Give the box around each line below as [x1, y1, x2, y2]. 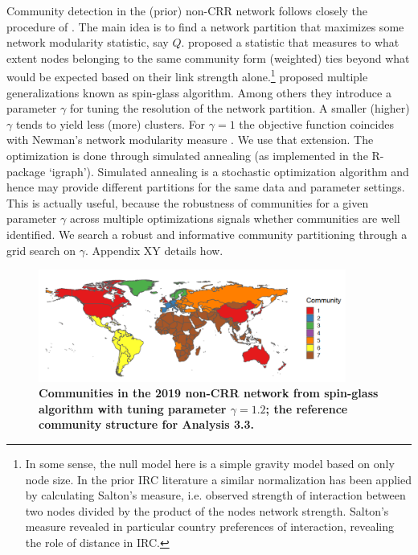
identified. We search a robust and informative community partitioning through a [6, 225, 408, 242]
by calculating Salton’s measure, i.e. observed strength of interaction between [25, 487, 406, 504]
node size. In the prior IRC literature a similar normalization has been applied [25, 471, 412, 487]
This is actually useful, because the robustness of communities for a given [6, 194, 369, 211]
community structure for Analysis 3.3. [39, 416, 254, 433]
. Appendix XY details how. [85, 241, 223, 258]
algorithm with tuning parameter [39, 400, 227, 417]
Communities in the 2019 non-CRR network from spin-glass [39, 384, 379, 401]
